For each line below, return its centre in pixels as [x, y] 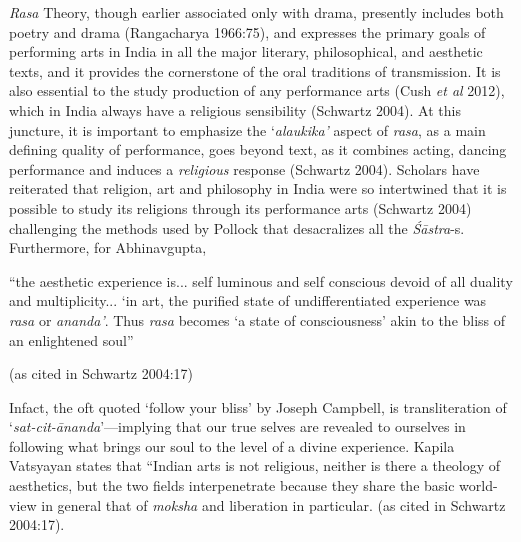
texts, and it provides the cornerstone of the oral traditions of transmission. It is [255, 70]
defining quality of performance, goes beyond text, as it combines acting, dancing [258, 149]
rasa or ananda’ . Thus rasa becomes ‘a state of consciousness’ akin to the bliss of [257, 319]
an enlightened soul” [71, 339]
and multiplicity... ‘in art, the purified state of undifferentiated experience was [248, 300]
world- [478, 485]
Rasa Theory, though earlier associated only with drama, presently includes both [256, 12]
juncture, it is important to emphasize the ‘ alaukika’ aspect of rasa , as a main [247, 129]
